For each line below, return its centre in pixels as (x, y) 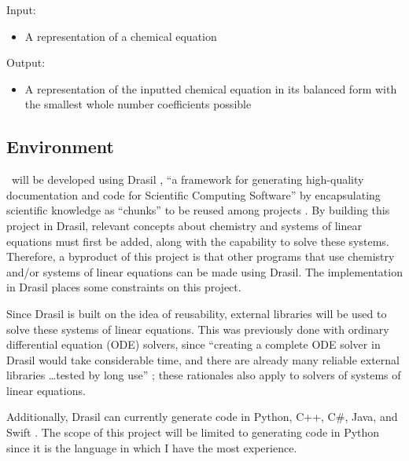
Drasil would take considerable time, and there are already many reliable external (203, 359)
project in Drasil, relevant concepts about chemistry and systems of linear (184, 225)
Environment (60, 146)
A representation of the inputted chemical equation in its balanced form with (211, 88)
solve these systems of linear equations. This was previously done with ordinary (198, 329)
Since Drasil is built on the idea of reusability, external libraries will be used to (197, 313)
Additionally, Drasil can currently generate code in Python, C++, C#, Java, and (202, 417)
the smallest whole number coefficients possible (138, 104)
